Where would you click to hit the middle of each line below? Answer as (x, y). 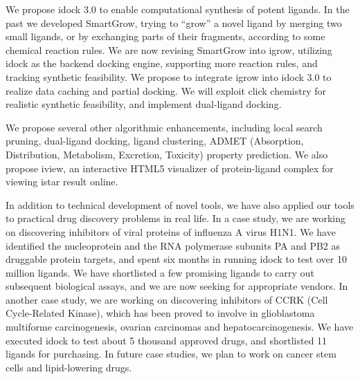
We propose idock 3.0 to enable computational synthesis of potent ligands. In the (178, 9)
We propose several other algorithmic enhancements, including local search (164, 127)
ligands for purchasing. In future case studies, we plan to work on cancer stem (171, 354)
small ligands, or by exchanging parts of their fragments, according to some (165, 36)
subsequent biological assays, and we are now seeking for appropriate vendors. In (177, 286)
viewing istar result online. (62, 182)
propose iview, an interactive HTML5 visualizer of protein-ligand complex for (170, 168)
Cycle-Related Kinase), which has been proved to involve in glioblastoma (160, 313)
